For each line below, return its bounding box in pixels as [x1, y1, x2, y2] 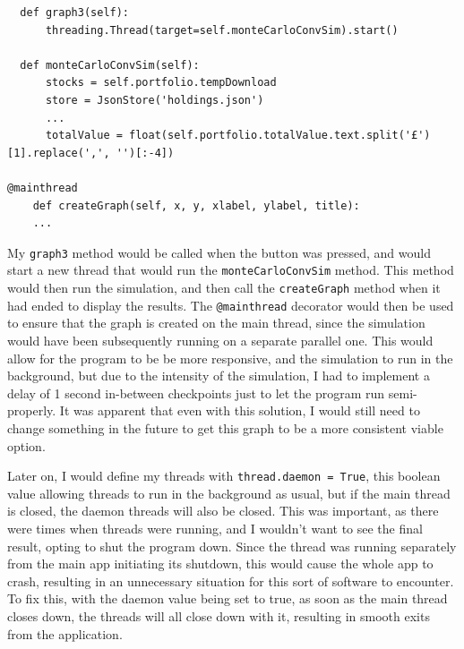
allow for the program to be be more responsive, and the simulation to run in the [7, 348, 453, 367]
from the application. [7, 624, 123, 643]
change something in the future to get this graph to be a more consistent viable [7, 418, 443, 437]
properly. [7, 401, 56, 420]
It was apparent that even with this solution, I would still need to [59, 401, 420, 420]
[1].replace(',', [7, 146, 110, 159]
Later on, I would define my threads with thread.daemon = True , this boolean [7, 466, 441, 485]
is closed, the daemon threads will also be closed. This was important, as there [7, 501, 439, 520]
